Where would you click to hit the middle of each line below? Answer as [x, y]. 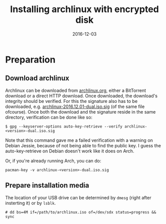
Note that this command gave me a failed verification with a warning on [79, 140]
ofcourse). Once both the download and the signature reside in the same [80, 111]
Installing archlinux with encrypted [85, 9]
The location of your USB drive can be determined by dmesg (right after [78, 197]
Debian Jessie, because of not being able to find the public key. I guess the [83, 145]
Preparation [30, 60]
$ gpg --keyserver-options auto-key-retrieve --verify [64, 126]
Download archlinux [37, 78]
